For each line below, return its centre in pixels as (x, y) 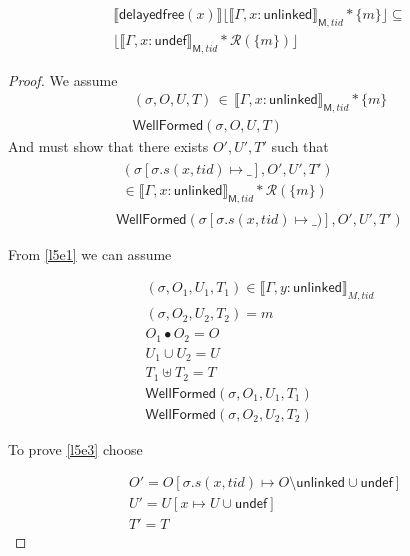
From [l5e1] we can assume (90, 253)
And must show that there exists (108, 146)
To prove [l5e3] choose (75, 448)
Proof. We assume (63, 79)
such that (300, 146)
